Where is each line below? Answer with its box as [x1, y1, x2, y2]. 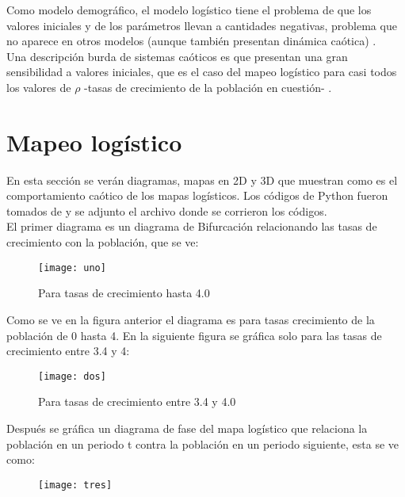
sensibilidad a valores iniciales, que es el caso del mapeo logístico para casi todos [6, 63, 397, 80]
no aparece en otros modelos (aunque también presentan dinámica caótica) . [6, 32, 376, 49]
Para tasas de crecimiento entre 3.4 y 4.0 [38, 393, 236, 410]
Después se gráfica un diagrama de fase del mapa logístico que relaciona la [6, 419, 368, 436]
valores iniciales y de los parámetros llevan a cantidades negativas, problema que [6, 17, 397, 33]
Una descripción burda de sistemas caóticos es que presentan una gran [6, 48, 348, 64]
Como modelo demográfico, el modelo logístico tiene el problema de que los [6, 2, 372, 17]
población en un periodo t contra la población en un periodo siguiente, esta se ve [6, 435, 399, 452]
